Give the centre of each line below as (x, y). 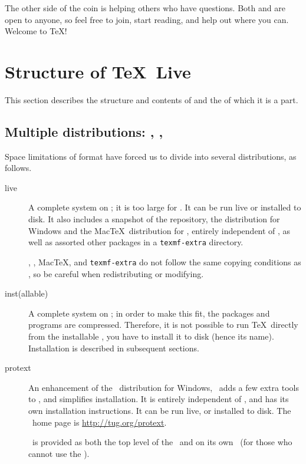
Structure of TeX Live (98, 71)
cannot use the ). (59, 453)
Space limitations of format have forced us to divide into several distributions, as (151, 156)
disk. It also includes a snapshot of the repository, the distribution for (154, 219)
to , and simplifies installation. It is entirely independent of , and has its (159, 399)
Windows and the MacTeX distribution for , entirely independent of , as (159, 230)
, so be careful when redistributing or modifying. (116, 273)
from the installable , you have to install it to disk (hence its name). (151, 336)
